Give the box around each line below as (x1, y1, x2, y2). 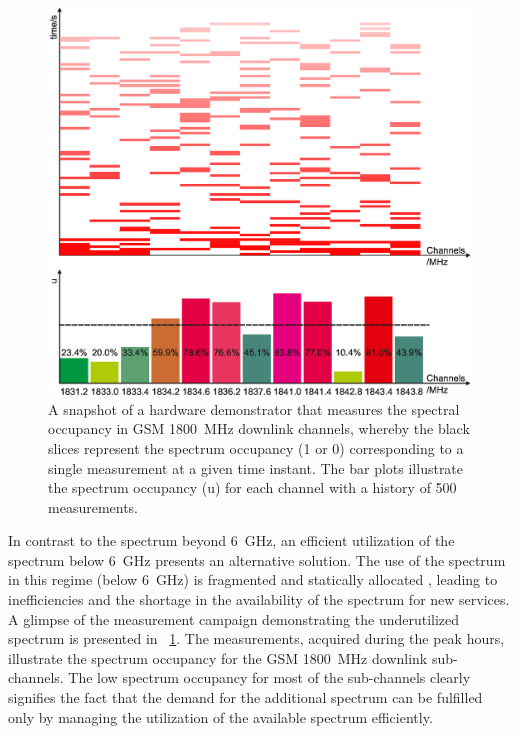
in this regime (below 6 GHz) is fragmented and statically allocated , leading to (8, 569, 498, 590)
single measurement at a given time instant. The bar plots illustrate (48, 457, 464, 478)
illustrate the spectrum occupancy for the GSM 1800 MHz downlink (8, 647, 428, 668)
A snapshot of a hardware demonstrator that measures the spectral (48, 398, 460, 419)
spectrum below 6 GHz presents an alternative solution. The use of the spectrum (8, 549, 506, 570)
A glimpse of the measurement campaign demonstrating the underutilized (8, 608, 460, 629)
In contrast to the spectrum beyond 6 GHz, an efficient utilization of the (8, 530, 455, 551)
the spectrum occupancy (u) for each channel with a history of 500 (48, 477, 457, 498)
